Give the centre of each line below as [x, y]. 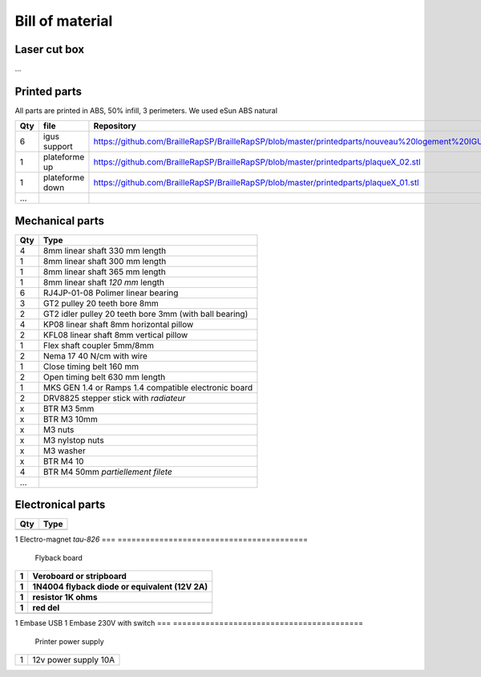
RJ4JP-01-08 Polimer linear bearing [111, 293]
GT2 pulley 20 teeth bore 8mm [101, 303]
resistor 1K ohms [65, 598]
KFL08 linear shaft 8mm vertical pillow [115, 334]
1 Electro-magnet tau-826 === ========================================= [162, 539]
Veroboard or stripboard [80, 576]
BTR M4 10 [63, 461]
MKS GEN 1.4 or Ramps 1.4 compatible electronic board [148, 387]
